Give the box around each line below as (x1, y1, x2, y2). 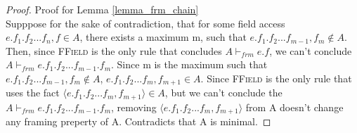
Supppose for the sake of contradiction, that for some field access (6, 15, 285, 30)
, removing (111, 99, 157, 114)
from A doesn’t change (245, 99, 344, 114)
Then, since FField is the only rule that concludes (6, 43, 222, 58)
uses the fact (6, 85, 60, 100)
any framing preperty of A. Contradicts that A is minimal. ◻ (6, 114, 271, 129)
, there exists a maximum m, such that (79, 30, 247, 44)
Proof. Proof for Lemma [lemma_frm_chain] (6, 2, 199, 16)
